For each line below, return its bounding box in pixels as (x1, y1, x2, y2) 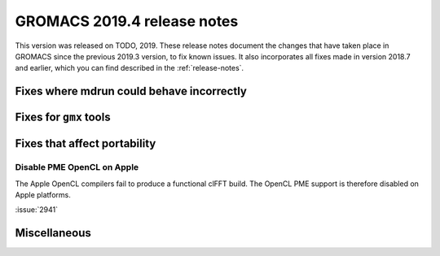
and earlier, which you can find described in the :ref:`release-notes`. (15, 63, 244, 73)
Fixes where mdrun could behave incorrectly (15, 85, 248, 98)
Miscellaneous (15, 226, 91, 240)
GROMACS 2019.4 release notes (15, 12, 239, 30)
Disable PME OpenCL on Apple (15, 162, 139, 173)
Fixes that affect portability (15, 137, 156, 150)
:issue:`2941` (15, 205, 59, 215)
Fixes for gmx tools (15, 111, 111, 124)
